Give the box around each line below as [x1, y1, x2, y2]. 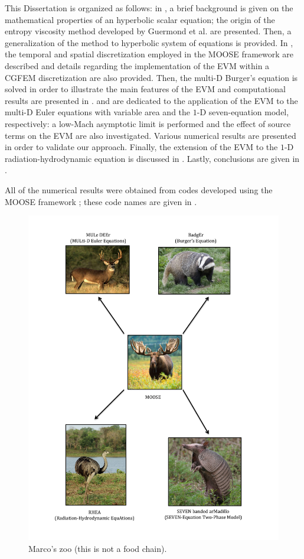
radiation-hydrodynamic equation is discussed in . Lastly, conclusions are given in [5, 152, 300, 164]
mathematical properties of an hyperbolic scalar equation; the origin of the [5, 13, 275, 25]
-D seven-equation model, [197, 106, 289, 118]
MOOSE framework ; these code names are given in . [5, 195, 197, 207]
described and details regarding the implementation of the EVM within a [5, 59, 270, 71]
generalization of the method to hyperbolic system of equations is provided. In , [5, 36, 293, 48]
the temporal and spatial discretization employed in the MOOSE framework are [5, 48, 294, 60]
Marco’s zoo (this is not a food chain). [28, 542, 167, 554]
